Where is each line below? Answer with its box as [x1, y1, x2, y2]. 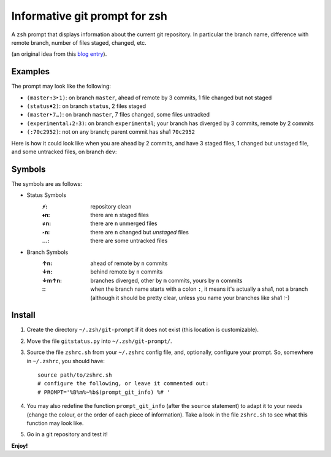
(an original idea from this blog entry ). [11, 50, 107, 58]
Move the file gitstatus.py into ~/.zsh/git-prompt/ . [26, 337, 172, 345]
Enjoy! [11, 442, 28, 449]
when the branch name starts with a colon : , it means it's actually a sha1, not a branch [90, 285, 308, 293]
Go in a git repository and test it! [26, 431, 108, 438]
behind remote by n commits [90, 268, 163, 275]
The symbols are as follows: [11, 180, 82, 187]
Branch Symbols [26, 248, 69, 256]
